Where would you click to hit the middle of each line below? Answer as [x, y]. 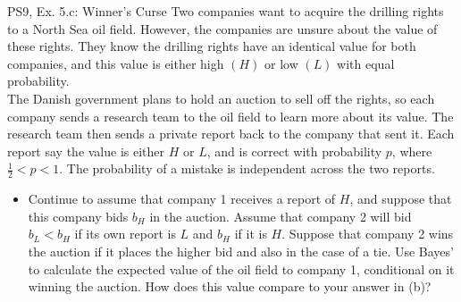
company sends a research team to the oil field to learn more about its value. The [230, 116]
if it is [251, 234]
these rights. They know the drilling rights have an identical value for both [212, 46]
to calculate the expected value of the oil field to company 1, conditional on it [241, 268]
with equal [366, 63]
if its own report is [125, 234]
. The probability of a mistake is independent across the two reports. [247, 168]
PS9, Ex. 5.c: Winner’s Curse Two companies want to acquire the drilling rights [226, 11]
